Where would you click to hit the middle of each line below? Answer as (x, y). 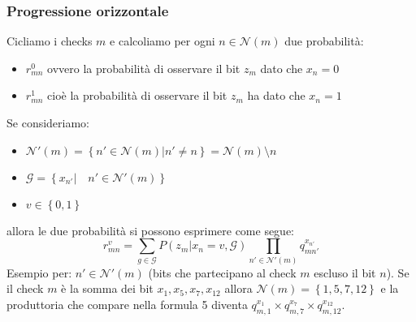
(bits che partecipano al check (222, 272)
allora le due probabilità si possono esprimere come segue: (151, 230)
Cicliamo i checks (50, 41)
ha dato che (276, 95)
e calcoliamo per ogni (162, 41)
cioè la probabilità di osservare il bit (137, 95)
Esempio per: (39, 272)
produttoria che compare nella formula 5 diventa (127, 304)
